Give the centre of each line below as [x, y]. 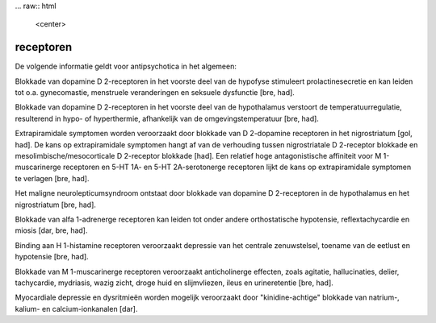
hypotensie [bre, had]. [52, 257]
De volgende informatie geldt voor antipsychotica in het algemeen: [126, 66]
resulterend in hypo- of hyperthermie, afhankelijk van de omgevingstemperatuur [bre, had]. [167, 118]
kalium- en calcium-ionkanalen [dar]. [76, 309]
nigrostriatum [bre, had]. [56, 205]
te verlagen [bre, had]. [52, 178]
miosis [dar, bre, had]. [51, 230]
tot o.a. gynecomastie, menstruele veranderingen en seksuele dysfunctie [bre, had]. [155, 93]
